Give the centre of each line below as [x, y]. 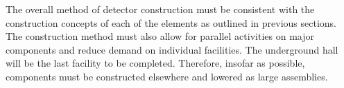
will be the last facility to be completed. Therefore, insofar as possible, [155, 63]
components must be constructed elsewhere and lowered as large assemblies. [167, 76]
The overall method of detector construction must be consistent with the [160, 9]
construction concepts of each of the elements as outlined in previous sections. [171, 22]
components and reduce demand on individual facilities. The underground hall [172, 49]
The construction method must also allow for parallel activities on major [160, 36]
